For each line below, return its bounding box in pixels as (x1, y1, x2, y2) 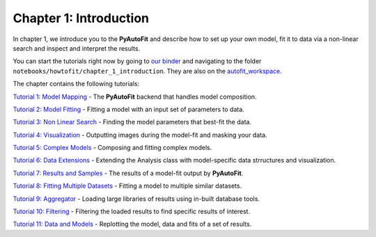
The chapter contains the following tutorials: (13, 80, 139, 88)
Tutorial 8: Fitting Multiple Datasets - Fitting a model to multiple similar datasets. (13, 181, 242, 190)
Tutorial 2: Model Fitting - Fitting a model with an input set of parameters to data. (13, 105, 245, 113)
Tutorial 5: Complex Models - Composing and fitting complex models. (13, 143, 212, 152)
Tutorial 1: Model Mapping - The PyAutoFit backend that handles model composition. (13, 92, 257, 101)
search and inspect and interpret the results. (13, 44, 141, 52)
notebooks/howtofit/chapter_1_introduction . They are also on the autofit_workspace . (13, 67, 282, 75)
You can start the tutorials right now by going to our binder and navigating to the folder (13, 57, 262, 65)
